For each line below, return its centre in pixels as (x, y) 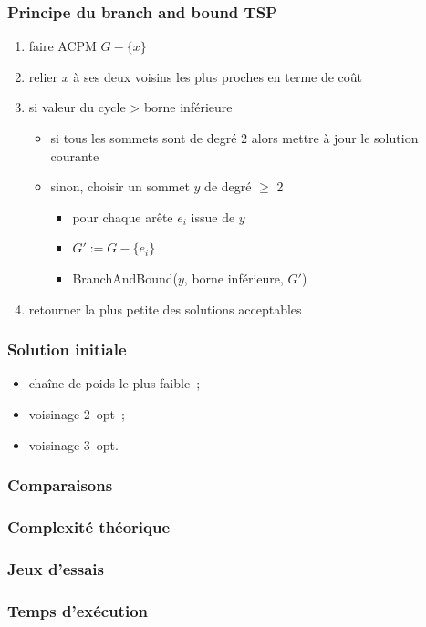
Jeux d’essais (56, 568)
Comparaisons (60, 485)
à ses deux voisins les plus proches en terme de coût (218, 76)
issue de (213, 216)
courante (75, 155)
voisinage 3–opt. (73, 444)
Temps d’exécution (78, 610)
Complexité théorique (89, 526)
